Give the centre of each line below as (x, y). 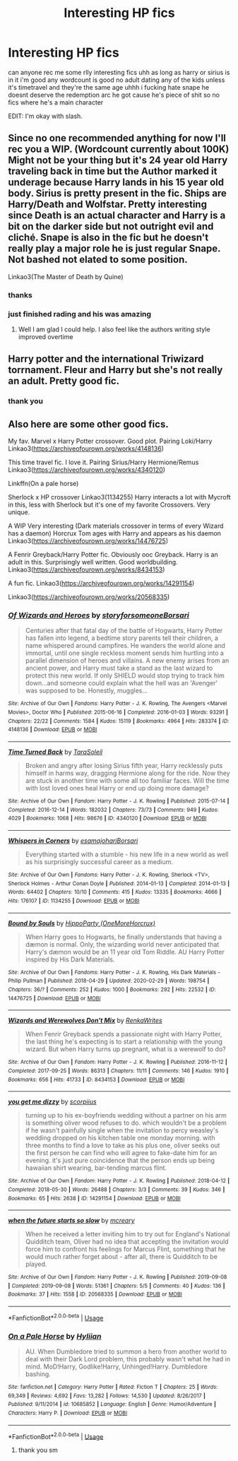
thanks (20, 295)
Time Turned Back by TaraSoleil (55, 752)
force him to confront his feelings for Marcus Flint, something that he (125, 1249)
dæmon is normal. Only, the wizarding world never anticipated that (122, 944)
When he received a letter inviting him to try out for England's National (127, 1234)
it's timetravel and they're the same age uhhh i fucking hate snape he (109, 87)
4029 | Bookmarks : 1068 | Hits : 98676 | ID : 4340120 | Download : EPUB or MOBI (107, 818)
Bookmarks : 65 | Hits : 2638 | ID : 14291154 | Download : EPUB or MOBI (94, 1198)
